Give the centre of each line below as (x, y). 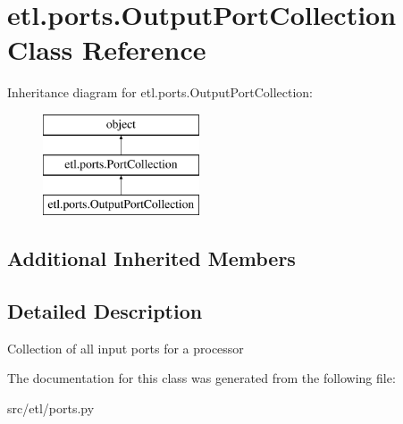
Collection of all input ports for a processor (126, 348)
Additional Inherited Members (151, 258)
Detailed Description (105, 311)
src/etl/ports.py (51, 408)
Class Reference (107, 50)
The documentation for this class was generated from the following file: (201, 378)
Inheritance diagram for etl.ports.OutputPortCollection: (160, 92)
